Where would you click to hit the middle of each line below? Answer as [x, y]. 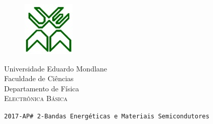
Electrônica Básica [36, 98]
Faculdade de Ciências [39, 78]
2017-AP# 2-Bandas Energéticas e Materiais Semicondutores [107, 116]
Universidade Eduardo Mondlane [56, 68]
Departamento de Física [42, 88]
